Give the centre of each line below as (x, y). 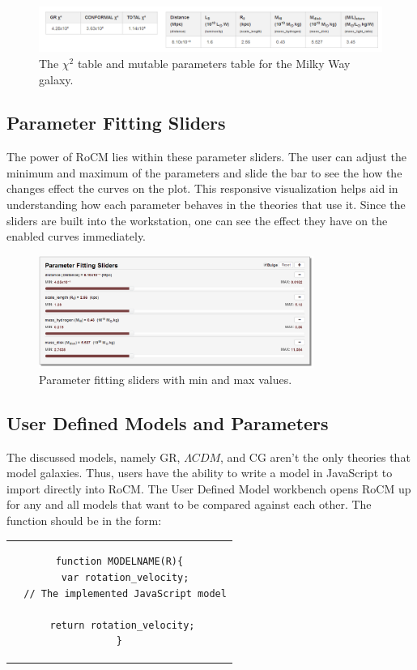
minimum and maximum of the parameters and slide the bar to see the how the (204, 172)
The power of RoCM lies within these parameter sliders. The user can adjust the (206, 157)
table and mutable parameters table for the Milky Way (214, 63)
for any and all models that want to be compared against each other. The (189, 504)
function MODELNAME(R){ (119, 562)
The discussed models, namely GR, (94, 457)
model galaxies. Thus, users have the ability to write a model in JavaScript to (200, 473)
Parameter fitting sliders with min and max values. (166, 379)
